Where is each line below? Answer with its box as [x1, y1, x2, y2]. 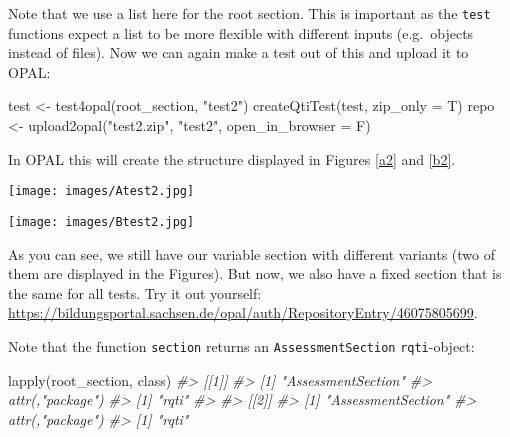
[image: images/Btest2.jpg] [8, 214, 195, 229]
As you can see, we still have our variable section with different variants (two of [8, 243, 495, 264]
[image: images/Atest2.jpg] [8, 184, 195, 199]
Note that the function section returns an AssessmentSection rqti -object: [8, 335, 475, 356]
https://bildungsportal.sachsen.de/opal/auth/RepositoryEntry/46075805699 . [8, 302, 478, 323]
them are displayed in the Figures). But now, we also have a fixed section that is [8, 263, 502, 284]
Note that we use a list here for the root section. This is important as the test [8, 3, 491, 23]
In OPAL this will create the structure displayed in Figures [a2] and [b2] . [8, 148, 456, 169]
